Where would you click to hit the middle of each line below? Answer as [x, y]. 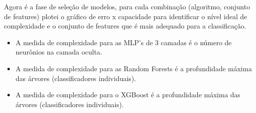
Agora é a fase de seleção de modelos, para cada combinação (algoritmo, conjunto [127, 6]
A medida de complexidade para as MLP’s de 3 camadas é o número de [124, 42]
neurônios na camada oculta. [59, 52]
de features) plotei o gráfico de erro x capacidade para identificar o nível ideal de [126, 16]
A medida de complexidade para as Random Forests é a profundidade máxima [134, 68]
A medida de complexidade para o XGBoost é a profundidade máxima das [128, 95]
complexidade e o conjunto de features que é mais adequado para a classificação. [125, 26]
